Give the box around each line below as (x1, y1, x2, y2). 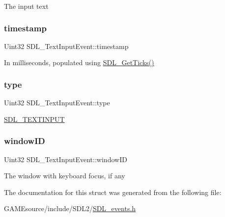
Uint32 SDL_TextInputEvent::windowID (4, 154, 127, 164)
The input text (4, 1, 49, 11)
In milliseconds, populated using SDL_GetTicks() (4, 57, 154, 68)
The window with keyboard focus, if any (4, 170, 125, 181)
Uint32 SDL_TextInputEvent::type (4, 97, 110, 108)
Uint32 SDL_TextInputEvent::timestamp (4, 41, 129, 51)
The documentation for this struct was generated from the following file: (4, 187, 222, 197)
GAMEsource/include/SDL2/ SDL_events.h (4, 203, 136, 214)
